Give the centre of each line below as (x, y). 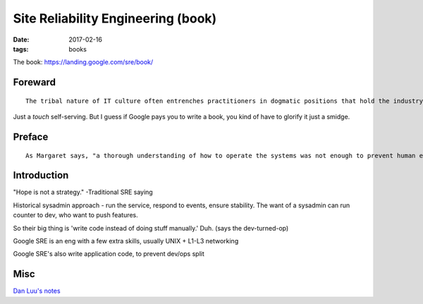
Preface (31, 136)
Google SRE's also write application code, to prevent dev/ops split (109, 254)
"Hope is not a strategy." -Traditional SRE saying (83, 192)
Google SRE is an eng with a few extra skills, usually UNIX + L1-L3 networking (126, 241)
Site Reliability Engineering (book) (115, 18)
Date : (21, 39)
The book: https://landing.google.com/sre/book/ (83, 62)
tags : (21, 49)
